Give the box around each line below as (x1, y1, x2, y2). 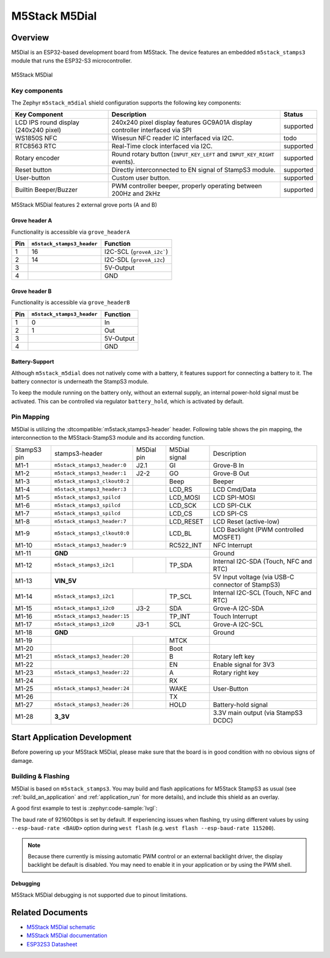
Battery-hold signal (213, 700, 268, 709)
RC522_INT (169, 541, 202, 549)
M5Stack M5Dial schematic (26, 923, 96, 930)
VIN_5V (54, 576, 77, 585)
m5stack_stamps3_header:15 (54, 613, 130, 620)
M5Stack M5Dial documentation (26, 932, 108, 939)
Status (283, 110, 304, 119)
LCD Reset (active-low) (213, 517, 280, 525)
